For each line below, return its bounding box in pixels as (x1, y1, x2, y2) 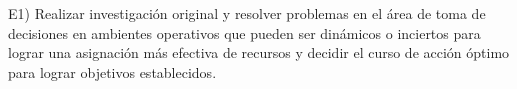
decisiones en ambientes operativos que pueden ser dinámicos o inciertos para (8, 22, 481, 43)
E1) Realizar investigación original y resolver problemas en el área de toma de (8, 3, 486, 23)
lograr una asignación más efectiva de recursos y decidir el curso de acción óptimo (8, 42, 510, 63)
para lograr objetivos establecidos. (8, 61, 217, 82)
